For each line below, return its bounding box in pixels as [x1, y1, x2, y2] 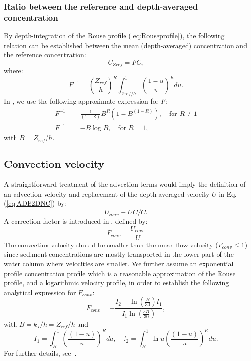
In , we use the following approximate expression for [4, 96, 159, 106]
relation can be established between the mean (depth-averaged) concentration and [4, 40, 247, 50]
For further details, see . [4, 348, 77, 358]
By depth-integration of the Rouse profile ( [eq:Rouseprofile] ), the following [4, 31, 225, 41]
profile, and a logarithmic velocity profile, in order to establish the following [4, 278, 229, 288]
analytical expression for [4, 287, 76, 297]
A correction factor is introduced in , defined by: [4, 216, 148, 226]
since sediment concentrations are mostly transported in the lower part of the [4, 249, 234, 259]
